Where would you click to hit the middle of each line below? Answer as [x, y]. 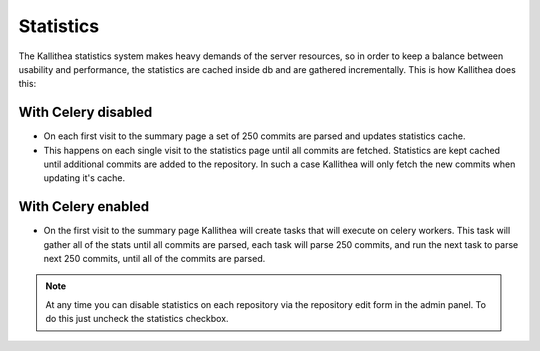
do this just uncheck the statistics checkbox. [137, 319]
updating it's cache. [84, 178]
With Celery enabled [84, 206]
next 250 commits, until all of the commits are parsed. [154, 259]
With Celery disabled [85, 112]
